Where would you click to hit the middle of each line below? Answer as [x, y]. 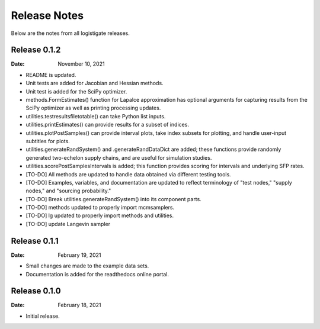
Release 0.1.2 [36, 50]
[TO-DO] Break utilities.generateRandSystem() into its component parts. [113, 199]
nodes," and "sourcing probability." [68, 191]
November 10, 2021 [81, 64]
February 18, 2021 [79, 305]
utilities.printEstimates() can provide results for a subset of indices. [108, 125]
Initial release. [43, 316]
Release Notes [47, 15]
